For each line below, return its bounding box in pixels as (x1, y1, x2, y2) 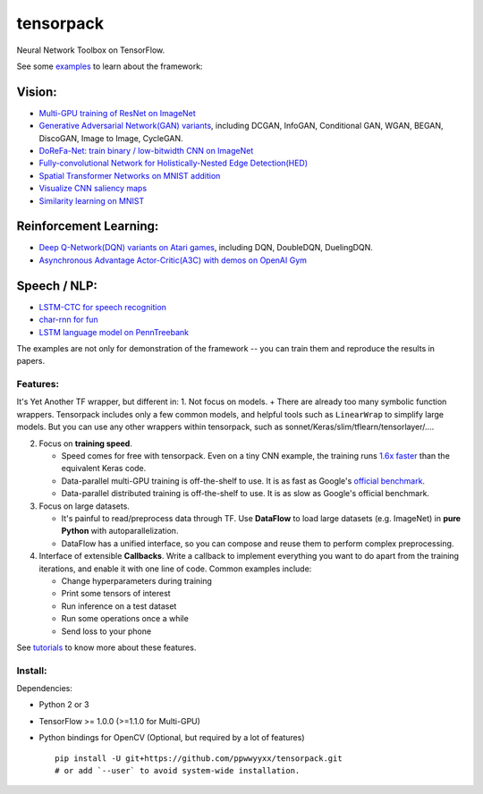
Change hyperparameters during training (61, 575, 212, 586)
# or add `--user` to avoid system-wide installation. (55, 765, 301, 775)
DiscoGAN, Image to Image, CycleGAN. (38, 132, 183, 143)
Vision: (16, 84, 57, 99)
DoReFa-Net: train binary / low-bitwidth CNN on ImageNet (38, 146, 254, 156)
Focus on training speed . (38, 438, 133, 449)
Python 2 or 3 (38, 699, 89, 710)
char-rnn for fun (38, 314, 98, 325)
